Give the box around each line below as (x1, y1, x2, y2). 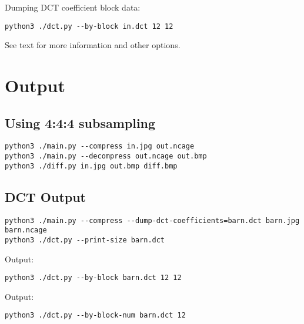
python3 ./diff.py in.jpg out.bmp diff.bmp (5, 161, 178, 170)
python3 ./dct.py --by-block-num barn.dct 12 (5, 311, 186, 320)
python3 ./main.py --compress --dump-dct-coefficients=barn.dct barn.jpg (5, 216, 300, 225)
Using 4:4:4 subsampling (5, 113, 156, 131)
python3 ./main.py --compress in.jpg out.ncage (5, 142, 195, 151)
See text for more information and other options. (5, 39, 181, 51)
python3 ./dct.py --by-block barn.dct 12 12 (5, 274, 182, 282)
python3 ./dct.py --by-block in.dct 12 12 (5, 22, 173, 31)
